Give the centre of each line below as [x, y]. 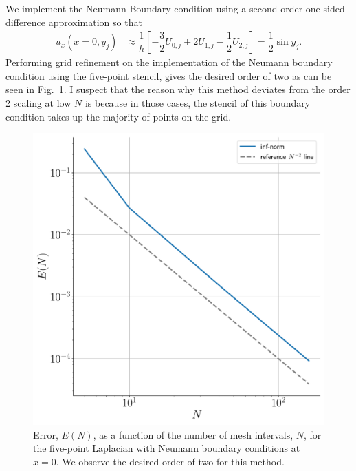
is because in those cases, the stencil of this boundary [198, 103]
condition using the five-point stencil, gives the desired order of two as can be [169, 75]
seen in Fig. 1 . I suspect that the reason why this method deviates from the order [178, 89]
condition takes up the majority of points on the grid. [119, 116]
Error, [46, 434]
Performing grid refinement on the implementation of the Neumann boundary [169, 62]
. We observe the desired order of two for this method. [170, 461]
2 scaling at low [38, 103]
